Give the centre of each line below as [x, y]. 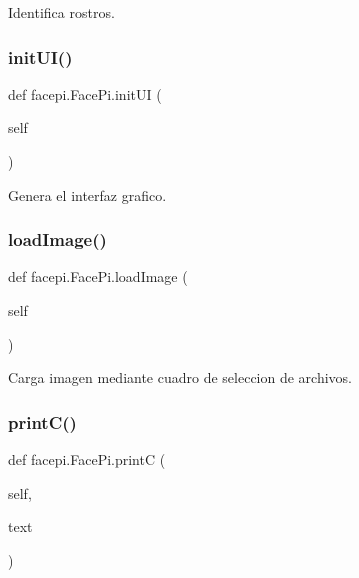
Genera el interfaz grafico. [87, 194]
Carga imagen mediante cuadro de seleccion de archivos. [180, 377]
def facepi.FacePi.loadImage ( [98, 276]
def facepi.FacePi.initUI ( [85, 93]
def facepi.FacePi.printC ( [87, 459]
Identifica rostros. [61, 12]
